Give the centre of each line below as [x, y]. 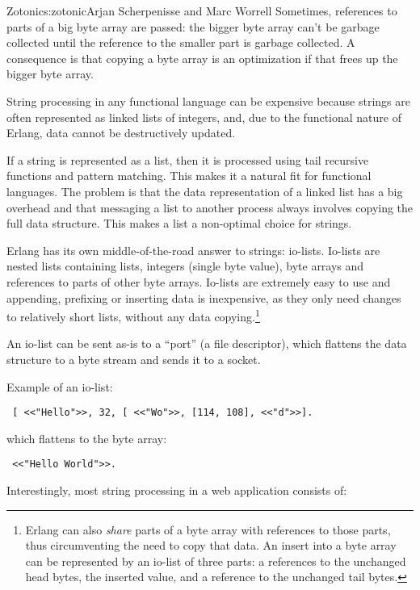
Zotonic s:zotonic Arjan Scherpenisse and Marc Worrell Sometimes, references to [202, 10]
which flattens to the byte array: [87, 438]
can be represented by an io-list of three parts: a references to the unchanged [216, 561]
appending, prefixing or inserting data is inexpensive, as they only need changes [204, 297]
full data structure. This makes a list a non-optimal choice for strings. [179, 223]
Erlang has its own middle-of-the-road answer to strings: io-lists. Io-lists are [193, 250]
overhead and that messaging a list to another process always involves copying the [210, 207]
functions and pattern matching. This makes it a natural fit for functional [189, 176]
